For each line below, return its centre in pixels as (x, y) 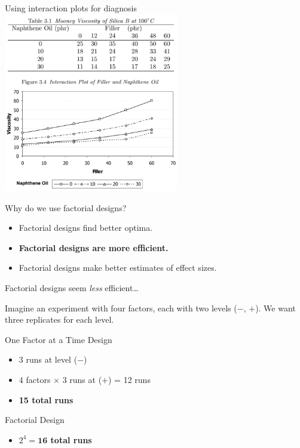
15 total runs (46, 399)
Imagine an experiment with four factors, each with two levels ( (121, 308)
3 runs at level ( (48, 359)
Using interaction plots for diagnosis (71, 8)
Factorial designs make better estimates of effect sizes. (118, 268)
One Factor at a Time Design (59, 339)
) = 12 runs (129, 379)
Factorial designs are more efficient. (94, 247)
